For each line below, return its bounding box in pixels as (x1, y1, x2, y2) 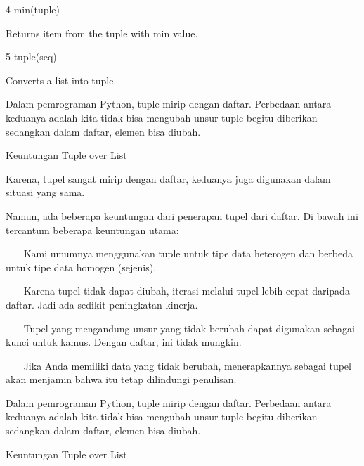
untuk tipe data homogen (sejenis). (6, 259, 157, 274)
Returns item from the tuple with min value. (6, 25, 198, 40)
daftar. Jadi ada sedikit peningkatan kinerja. (6, 297, 198, 311)
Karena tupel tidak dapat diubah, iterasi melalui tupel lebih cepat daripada (23, 283, 350, 298)
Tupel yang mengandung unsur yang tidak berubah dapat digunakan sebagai (23, 321, 355, 335)
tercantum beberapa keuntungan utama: (6, 222, 179, 237)
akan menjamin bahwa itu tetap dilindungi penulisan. (6, 372, 237, 387)
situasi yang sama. (6, 185, 85, 200)
